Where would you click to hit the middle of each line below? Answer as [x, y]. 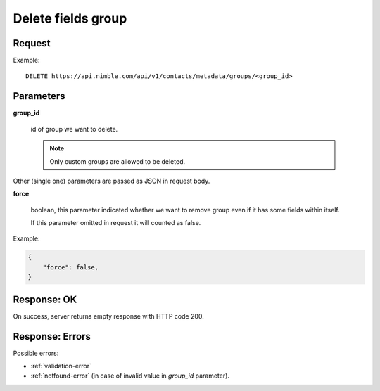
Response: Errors [52, 336]
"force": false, [70, 267]
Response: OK [45, 299]
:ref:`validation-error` [61, 366]
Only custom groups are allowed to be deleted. [118, 161]
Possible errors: [36, 353]
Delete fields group [70, 18]
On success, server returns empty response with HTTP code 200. [108, 316]
